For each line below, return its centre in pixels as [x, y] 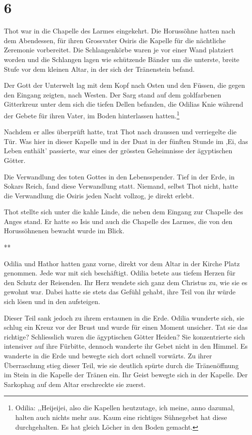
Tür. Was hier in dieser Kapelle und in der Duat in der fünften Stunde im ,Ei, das [126, 141]
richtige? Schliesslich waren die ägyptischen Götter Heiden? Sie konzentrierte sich [125, 336]
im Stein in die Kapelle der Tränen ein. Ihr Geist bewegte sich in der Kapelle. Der [126, 375]
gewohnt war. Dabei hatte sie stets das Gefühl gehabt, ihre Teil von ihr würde [120, 292]
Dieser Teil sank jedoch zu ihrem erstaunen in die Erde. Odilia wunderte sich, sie [124, 317]
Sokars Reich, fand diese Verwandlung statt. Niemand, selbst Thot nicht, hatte [121, 186]
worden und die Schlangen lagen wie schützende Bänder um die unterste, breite [122, 59]
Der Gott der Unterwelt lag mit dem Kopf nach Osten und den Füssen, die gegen [125, 85]
